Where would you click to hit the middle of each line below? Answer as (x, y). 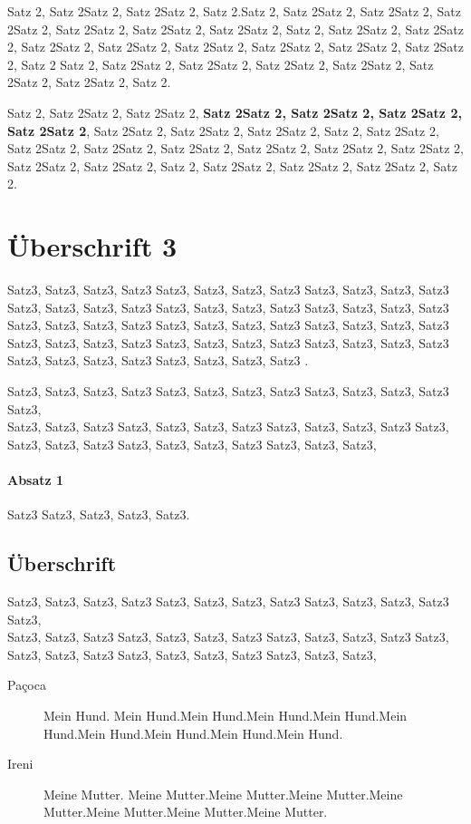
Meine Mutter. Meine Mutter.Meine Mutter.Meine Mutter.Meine (223, 794)
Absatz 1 (36, 480)
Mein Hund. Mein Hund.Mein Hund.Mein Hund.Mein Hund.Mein (226, 715)
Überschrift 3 (92, 246)
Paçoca (27, 685)
